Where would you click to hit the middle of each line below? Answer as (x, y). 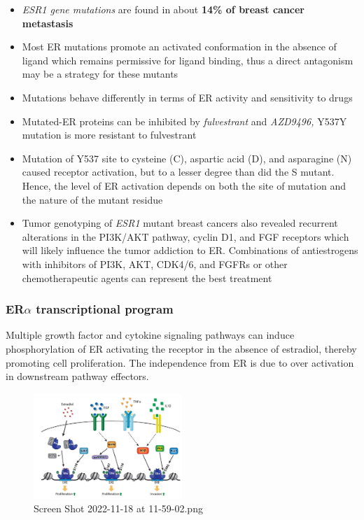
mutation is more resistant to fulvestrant (109, 135)
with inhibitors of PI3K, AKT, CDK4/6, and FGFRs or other (155, 263)
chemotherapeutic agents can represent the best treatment (147, 277)
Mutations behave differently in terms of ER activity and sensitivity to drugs (187, 97)
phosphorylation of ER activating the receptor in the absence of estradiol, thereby (181, 348)
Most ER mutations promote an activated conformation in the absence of (179, 47)
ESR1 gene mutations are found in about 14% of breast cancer (163, 9)
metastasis (48, 23)
